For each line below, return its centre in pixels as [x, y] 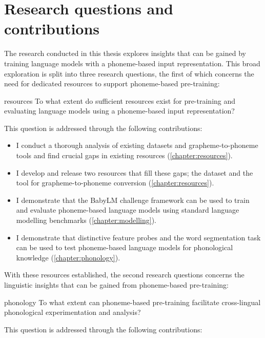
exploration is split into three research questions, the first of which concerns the [129, 73]
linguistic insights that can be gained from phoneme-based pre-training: [116, 285]
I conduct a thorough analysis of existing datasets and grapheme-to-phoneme [137, 145]
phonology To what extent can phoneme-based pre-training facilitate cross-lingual [132, 302]
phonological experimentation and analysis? [73, 312]
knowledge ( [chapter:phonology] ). [68, 257]
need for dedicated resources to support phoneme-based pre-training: [112, 83]
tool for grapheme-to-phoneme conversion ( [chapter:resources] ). [115, 183]
